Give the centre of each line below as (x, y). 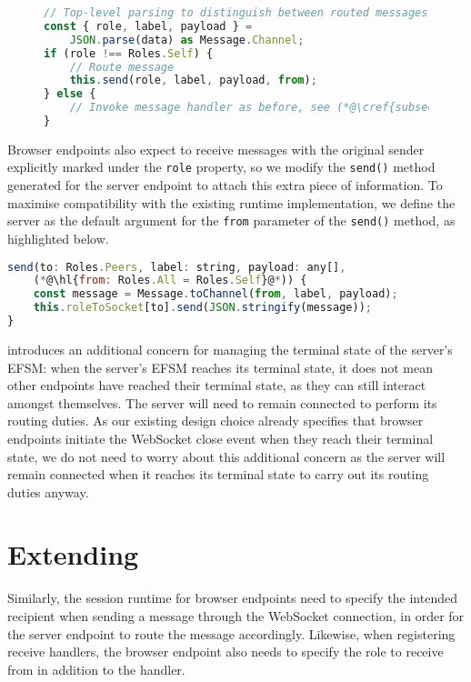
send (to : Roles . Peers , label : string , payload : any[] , (177, 267)
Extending (73, 554)
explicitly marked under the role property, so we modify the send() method (221, 167)
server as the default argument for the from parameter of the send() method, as (231, 221)
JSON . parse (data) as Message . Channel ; (187, 40)
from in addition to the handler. (96, 669)
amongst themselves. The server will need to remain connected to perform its (222, 402)
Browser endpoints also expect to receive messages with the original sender (216, 149)
